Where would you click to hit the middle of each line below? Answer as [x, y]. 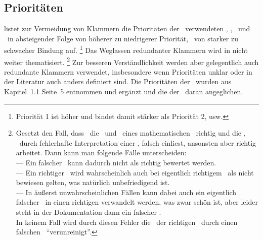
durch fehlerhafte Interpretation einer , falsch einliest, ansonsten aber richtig [138, 142]
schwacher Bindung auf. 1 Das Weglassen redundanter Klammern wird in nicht [126, 49]
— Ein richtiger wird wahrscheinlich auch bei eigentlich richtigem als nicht [135, 172]
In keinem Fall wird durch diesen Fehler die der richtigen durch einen [127, 222]
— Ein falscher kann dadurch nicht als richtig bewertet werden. [116, 163]
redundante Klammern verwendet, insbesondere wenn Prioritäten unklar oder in [128, 71]
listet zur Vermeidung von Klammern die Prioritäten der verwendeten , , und [127, 28]
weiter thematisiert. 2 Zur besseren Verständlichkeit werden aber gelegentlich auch [131, 61]
